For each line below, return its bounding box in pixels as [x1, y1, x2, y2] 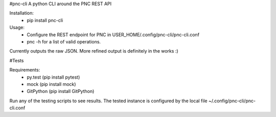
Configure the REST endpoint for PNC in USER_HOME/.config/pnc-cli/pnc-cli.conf [27, 31, 199, 38]
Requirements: [9, 67, 40, 73]
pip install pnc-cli [27, 17, 63, 23]
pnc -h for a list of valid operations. [27, 38, 101, 44]
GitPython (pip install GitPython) [27, 88, 95, 95]
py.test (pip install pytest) [27, 74, 80, 80]
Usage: [9, 25, 25, 31]
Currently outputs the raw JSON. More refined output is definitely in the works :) [9, 48, 178, 54]
